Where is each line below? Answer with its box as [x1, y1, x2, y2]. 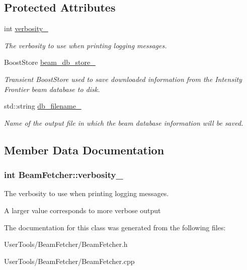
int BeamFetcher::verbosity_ [4, 168, 123, 181]
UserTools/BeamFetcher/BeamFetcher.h [4, 239, 128, 249]
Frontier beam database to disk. [4, 83, 100, 94]
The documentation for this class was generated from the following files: [4, 222, 226, 232]
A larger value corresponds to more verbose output [4, 205, 161, 215]
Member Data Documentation [4, 142, 164, 157]
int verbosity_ [4, 23, 48, 34]
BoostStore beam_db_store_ [4, 57, 96, 67]
